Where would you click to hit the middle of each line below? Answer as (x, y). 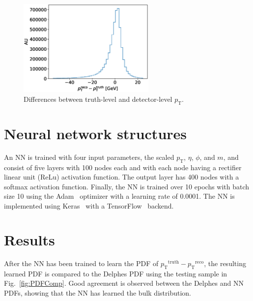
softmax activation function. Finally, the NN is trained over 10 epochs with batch (127, 186)
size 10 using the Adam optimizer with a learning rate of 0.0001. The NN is (119, 196)
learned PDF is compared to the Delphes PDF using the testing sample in (116, 273)
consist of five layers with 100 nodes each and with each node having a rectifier (123, 167)
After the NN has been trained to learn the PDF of (81, 263)
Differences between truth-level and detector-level (98, 99)
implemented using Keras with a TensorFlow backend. (89, 206)
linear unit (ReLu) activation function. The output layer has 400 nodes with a (122, 177)
